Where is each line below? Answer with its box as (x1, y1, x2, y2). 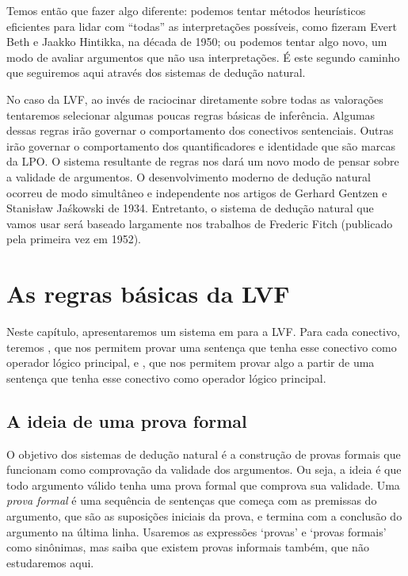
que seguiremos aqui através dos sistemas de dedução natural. (6, 64, 306, 81)
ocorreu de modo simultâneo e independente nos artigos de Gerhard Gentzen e (6, 184, 387, 200)
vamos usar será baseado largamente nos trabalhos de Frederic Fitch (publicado (6, 215, 393, 231)
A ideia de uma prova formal (6, 408, 247, 433)
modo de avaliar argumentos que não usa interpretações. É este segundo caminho (6, 48, 400, 65)
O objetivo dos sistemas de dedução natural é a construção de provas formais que (6, 445, 401, 462)
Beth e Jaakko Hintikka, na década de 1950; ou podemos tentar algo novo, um (6, 33, 387, 50)
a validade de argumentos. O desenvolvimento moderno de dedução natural (6, 168, 371, 185)
